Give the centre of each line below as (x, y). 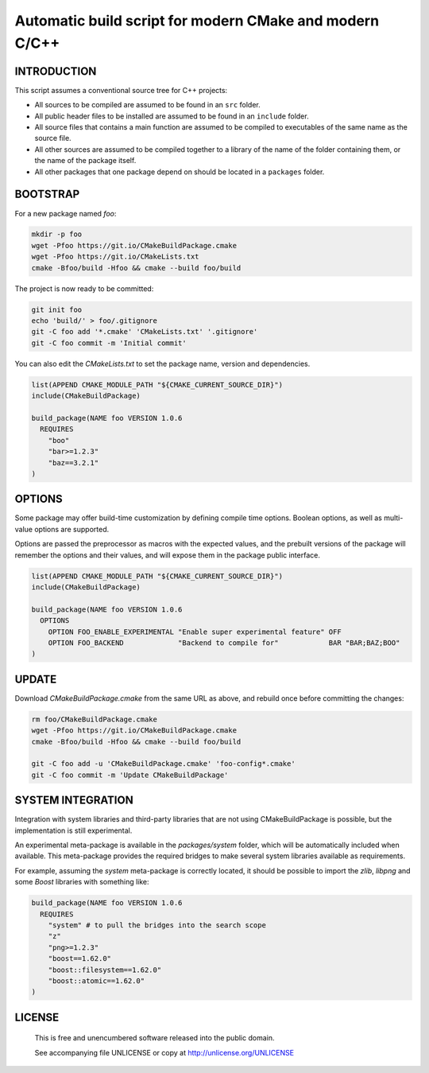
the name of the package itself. (85, 161)
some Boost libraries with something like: (82, 882)
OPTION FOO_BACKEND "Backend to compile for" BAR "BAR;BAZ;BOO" (224, 643)
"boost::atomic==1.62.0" (97, 981)
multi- (394, 518)
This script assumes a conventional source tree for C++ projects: (121, 90)
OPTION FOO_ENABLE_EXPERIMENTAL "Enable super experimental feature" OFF (195, 632)
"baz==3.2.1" (73, 463)
